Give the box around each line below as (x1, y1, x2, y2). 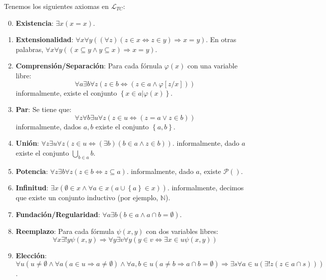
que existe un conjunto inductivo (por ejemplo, (15, 192, 159, 203)
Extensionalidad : (15, 34, 74, 45)
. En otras (206, 34, 237, 45)
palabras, (15, 44, 44, 54)
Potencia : (15, 166, 48, 176)
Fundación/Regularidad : (15, 209, 100, 219)
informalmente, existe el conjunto (15, 87, 117, 98)
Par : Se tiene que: (15, 104, 72, 114)
